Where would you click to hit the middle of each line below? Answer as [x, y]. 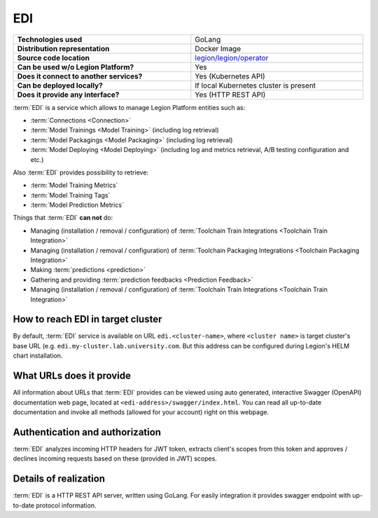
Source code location [54, 57]
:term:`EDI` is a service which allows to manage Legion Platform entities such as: [129, 107]
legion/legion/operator [232, 57]
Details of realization [59, 479]
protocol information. [66, 505]
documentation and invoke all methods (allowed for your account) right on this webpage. [141, 412]
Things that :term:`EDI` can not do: [63, 218]
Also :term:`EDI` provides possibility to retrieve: [81, 172]
